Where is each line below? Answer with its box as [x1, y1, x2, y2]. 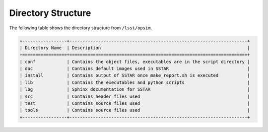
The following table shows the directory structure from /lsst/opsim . [9, 25, 152, 31]
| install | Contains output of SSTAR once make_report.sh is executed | [19, 72, 250, 78]
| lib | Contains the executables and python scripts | [19, 79, 250, 85]
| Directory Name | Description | [19, 45, 250, 51]
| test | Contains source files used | [19, 101, 250, 106]
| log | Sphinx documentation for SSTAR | [19, 87, 250, 92]
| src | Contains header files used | [19, 93, 250, 99]
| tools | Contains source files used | [19, 107, 250, 113]
